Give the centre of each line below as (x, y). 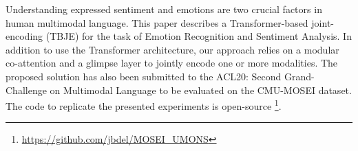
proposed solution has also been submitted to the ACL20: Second (144, 76)
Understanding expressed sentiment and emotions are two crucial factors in (164, 9)
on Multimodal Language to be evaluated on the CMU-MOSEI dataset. (201, 90)
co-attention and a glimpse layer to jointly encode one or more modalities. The (172, 63)
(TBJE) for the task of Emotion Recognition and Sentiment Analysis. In (199, 36)
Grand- (299, 76)
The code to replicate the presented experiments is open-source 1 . (144, 105)
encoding (24, 36)
